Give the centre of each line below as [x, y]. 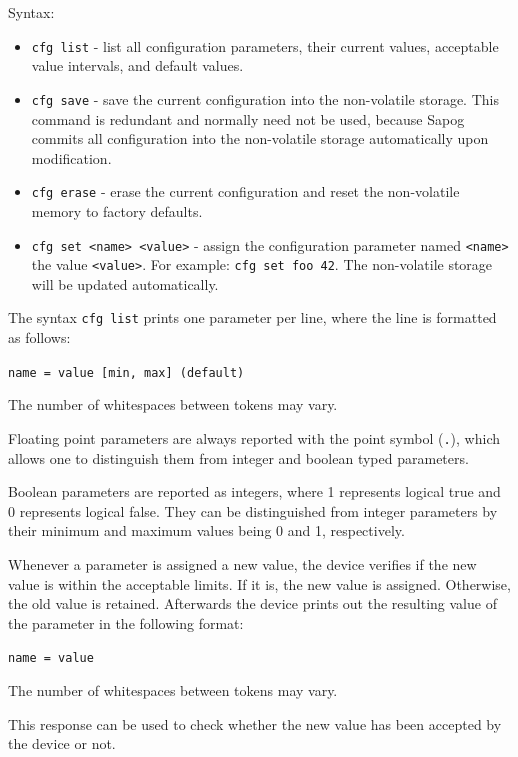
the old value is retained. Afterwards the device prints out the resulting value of [252, 603]
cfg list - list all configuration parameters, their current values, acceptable [265, 45]
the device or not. [62, 743]
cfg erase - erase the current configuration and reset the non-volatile [245, 191]
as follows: [39, 337]
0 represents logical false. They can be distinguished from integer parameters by [253, 510]
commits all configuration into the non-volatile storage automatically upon [260, 138]
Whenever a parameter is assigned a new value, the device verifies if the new [242, 563]
